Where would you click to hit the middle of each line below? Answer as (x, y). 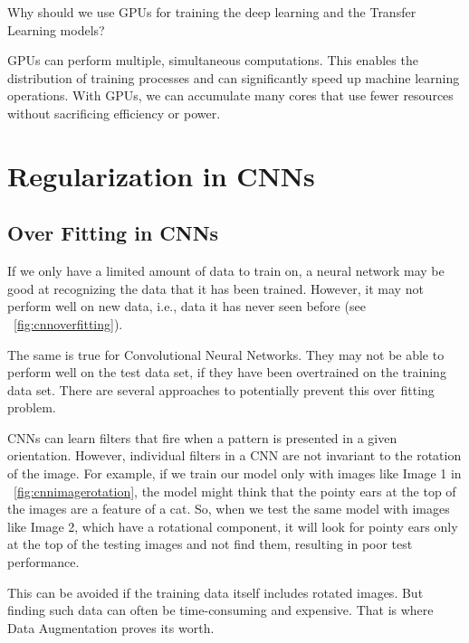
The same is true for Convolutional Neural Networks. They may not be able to (226, 354)
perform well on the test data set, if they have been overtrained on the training (227, 372)
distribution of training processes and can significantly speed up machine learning (234, 77)
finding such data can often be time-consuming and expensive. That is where (220, 610)
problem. (32, 407)
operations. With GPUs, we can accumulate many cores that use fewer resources (230, 95)
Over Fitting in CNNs (113, 233)
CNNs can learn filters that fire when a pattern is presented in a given (202, 437)
